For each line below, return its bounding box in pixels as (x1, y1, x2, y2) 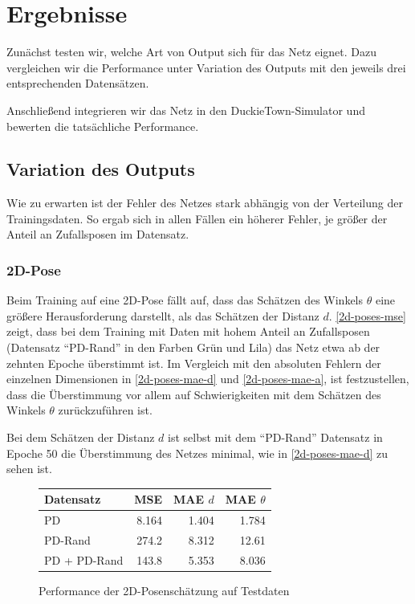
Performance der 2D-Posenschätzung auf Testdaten (39, 582, 290, 598)
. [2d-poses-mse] (328, 307, 406, 324)
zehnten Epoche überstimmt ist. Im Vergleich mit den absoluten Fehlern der (6, 354, 381, 371)
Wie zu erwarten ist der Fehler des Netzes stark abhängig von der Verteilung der (6, 194, 403, 211)
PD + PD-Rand (44, 551, 124, 568)
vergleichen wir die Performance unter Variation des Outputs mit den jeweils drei (6, 59, 406, 75)
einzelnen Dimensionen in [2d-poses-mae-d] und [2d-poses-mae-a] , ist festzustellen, (6, 370, 409, 387)
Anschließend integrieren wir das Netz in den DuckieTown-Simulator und (6, 101, 365, 118)
